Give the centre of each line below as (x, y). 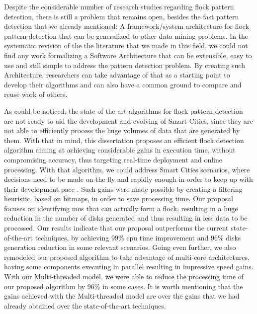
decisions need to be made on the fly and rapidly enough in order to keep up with (128, 179)
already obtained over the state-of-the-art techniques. (85, 305)
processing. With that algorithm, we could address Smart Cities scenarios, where (127, 169)
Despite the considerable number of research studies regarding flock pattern (119, 6)
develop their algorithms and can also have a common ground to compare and (123, 84)
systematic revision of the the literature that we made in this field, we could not (126, 45)
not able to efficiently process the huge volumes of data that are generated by (122, 130)
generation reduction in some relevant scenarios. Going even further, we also (120, 247)
